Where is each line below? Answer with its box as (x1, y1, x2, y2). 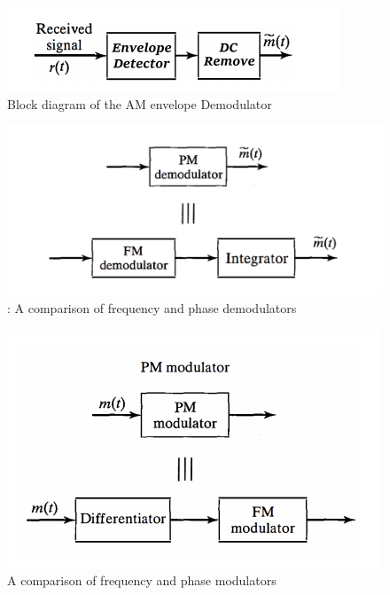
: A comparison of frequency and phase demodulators (7, 299, 297, 317)
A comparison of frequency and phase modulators (7, 571, 277, 590)
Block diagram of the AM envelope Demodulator (7, 94, 272, 113)
